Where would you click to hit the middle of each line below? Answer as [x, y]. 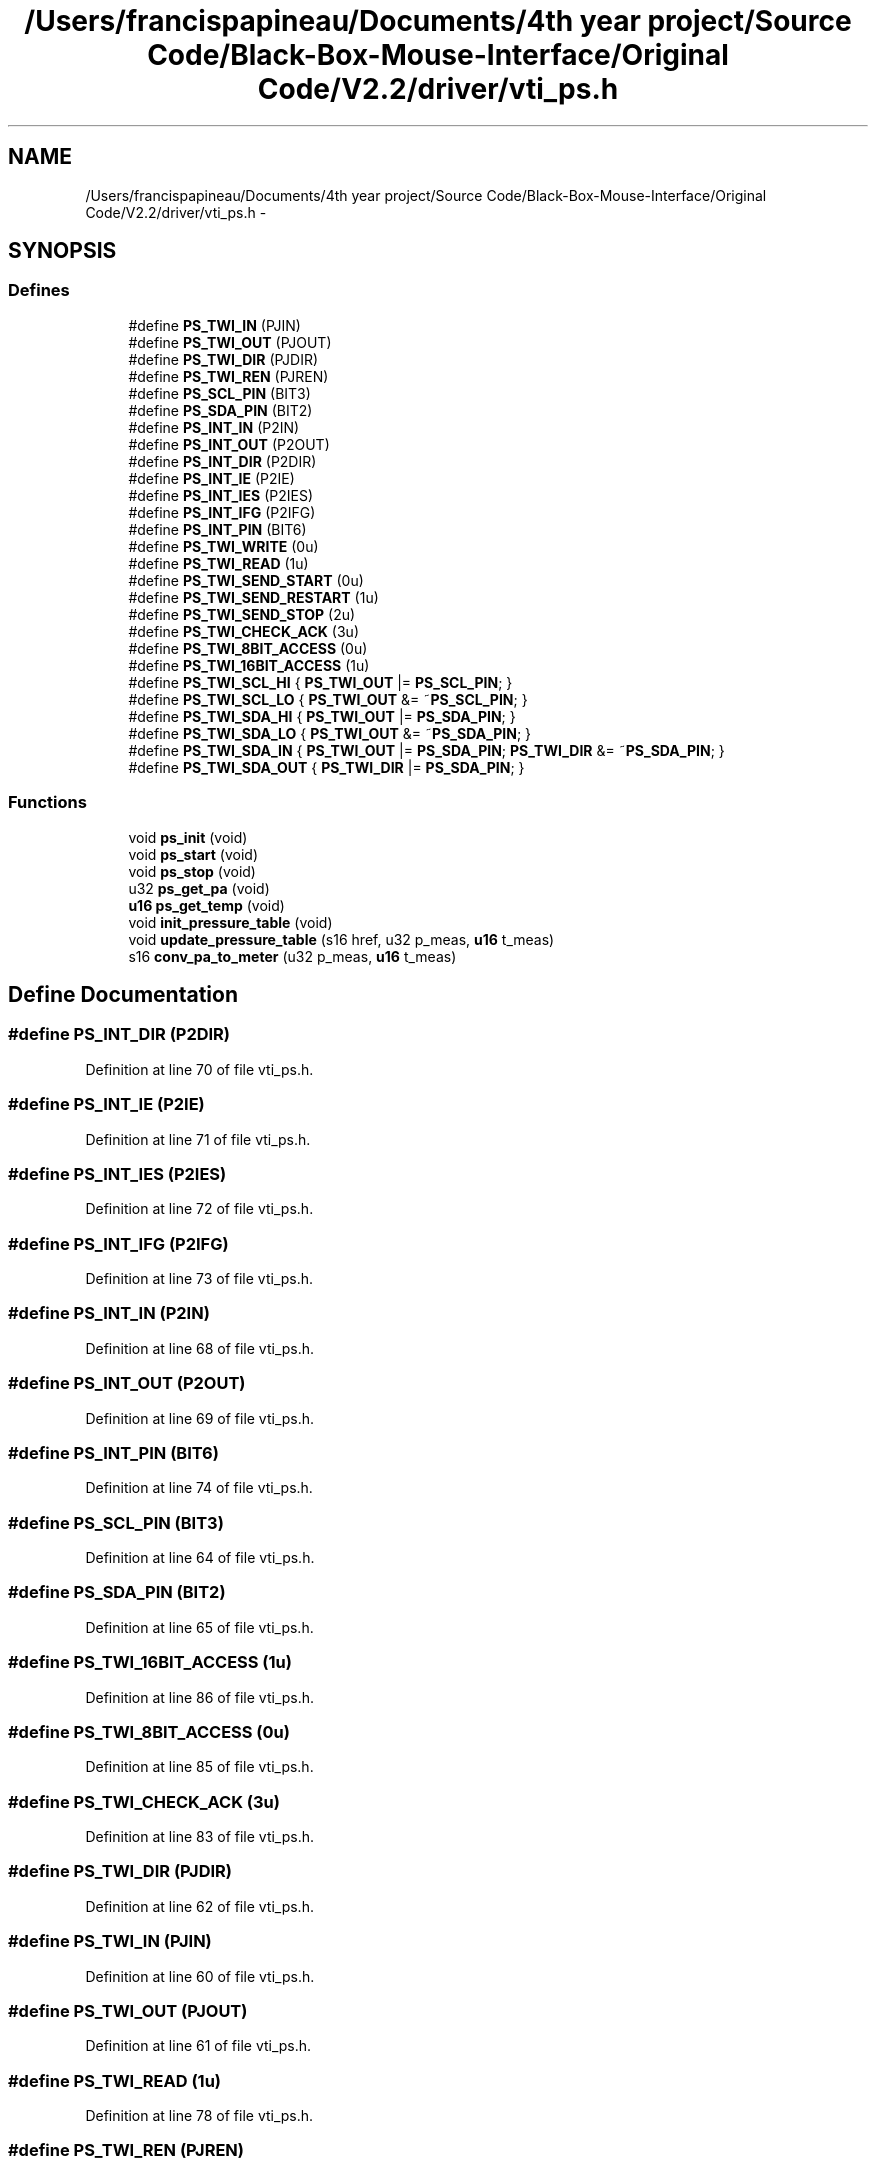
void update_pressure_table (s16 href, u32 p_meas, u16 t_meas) [341, 939]
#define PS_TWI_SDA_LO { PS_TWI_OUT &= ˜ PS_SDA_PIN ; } [330, 733]
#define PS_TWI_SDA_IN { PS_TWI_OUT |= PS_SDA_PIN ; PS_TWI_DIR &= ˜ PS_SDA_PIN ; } [426, 750]
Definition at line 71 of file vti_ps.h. [198, 1139]
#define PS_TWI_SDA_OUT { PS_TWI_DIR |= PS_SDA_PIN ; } [326, 767]
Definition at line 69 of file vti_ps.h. [200, 1418]
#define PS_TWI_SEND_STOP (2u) [242, 614]
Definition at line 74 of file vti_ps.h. [199, 1488]
